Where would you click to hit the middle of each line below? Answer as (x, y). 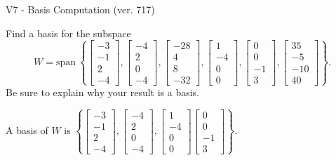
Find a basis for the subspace (68, 33)
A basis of (27, 130)
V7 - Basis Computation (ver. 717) (80, 9)
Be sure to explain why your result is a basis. (103, 92)
